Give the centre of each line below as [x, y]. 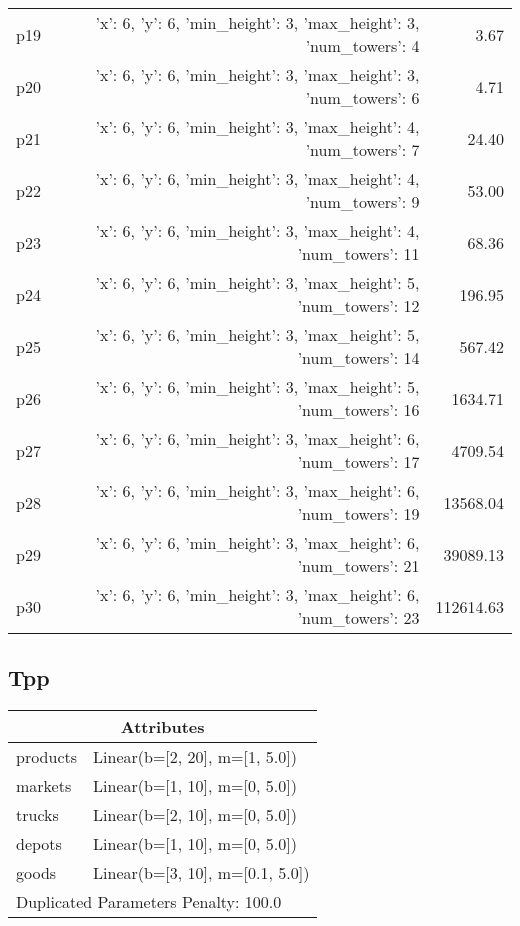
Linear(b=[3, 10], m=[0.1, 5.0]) [201, 873]
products [47, 757]
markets [44, 786]
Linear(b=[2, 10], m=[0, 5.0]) [195, 815]
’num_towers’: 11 [358, 253]
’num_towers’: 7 [362, 149]
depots [39, 844]
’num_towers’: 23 [358, 617]
